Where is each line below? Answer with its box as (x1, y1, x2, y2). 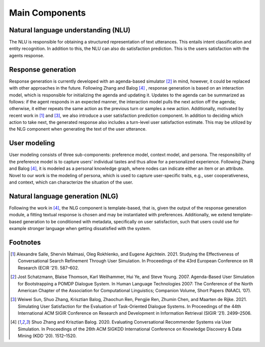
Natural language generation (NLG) (9, 192, 119, 200)
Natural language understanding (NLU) (9, 26, 131, 34)
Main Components (9, 7, 86, 18)
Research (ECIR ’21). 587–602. (18, 265, 79, 271)
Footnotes (9, 238, 41, 247)
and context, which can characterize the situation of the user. (9, 179, 133, 185)
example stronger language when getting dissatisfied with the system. (9, 226, 151, 231)
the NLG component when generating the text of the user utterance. (9, 126, 147, 132)
